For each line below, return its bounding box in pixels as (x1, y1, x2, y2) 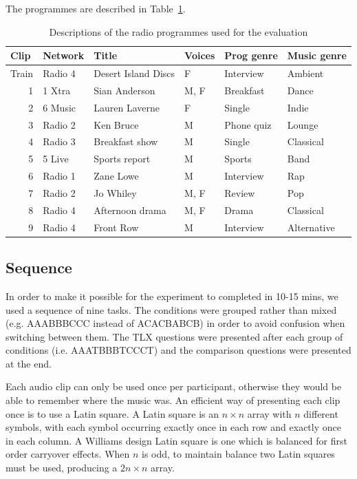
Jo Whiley (94, 185, 137, 200)
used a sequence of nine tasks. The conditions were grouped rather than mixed (6, 302, 337, 317)
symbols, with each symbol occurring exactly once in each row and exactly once (6, 420, 341, 434)
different (303, 406, 338, 421)
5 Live (43, 151, 69, 166)
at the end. (6, 356, 52, 370)
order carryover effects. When (6, 447, 130, 461)
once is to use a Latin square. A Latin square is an (6, 406, 219, 421)
